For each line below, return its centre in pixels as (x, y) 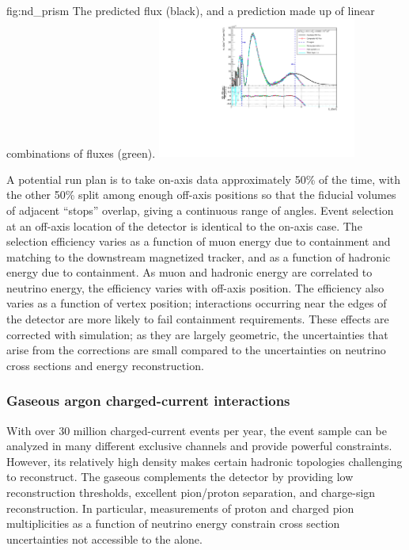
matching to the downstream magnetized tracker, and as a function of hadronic (199, 256)
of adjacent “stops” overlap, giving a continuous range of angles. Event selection (200, 210)
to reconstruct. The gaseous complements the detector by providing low (180, 477)
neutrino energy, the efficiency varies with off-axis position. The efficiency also (195, 287)
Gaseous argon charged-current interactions (148, 401)
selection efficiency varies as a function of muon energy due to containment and (199, 241)
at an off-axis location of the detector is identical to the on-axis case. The (184, 225)
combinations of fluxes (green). (81, 153)
